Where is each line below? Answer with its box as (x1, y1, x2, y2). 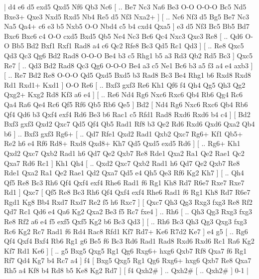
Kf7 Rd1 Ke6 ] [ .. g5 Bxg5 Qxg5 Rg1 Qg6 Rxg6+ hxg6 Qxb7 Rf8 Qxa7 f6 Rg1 (4, 245, 247, 256)
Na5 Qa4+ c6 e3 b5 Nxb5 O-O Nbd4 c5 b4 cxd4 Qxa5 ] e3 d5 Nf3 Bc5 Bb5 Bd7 (4, 21, 250, 31)
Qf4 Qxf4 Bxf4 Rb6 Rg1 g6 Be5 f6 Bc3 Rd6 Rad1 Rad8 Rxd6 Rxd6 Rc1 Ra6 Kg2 (4, 236, 255, 246)
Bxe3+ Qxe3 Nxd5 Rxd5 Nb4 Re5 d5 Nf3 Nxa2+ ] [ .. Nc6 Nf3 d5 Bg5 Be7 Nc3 (4, 11, 250, 21)
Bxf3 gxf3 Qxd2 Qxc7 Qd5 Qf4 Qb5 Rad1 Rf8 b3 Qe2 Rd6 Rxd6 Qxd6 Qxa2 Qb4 (4, 119, 255, 129)
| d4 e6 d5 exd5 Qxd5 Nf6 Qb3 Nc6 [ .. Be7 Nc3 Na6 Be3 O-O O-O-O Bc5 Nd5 (4, 1, 247, 11)
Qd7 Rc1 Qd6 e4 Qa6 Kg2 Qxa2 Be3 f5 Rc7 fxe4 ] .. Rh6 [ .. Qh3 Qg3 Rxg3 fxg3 (4, 206, 252, 217)
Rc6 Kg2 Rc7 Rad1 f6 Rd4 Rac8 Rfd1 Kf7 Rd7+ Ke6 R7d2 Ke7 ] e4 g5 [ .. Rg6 (4, 226, 248, 236)
